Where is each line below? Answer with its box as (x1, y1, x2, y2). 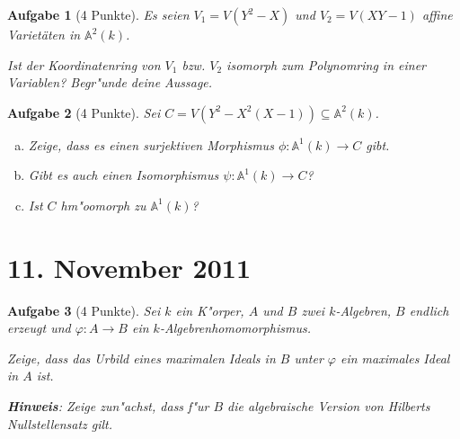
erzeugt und (7, 318, 71, 337)
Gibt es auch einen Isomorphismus (28, 166, 219, 184)
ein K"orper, (175, 300, 244, 319)
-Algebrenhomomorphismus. (159, 318, 311, 337)
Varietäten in (7, 25, 81, 43)
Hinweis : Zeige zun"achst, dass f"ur (7, 397, 209, 416)
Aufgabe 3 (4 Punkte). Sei (7, 300, 161, 319)
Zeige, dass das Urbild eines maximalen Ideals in (7, 348, 276, 367)
